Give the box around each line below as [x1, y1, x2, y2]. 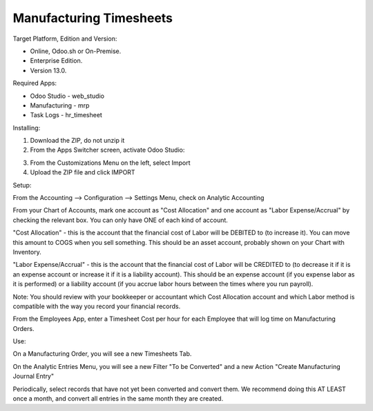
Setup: [12, 181, 32, 189]
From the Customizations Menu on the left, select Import [30, 159, 191, 167]
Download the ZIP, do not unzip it [30, 137, 125, 145]
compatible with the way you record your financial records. [12, 302, 181, 310]
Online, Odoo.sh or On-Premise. [30, 47, 122, 55]
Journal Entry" [12, 372, 55, 381]
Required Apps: [12, 79, 57, 88]
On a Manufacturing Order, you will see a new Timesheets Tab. [12, 350, 192, 358]
